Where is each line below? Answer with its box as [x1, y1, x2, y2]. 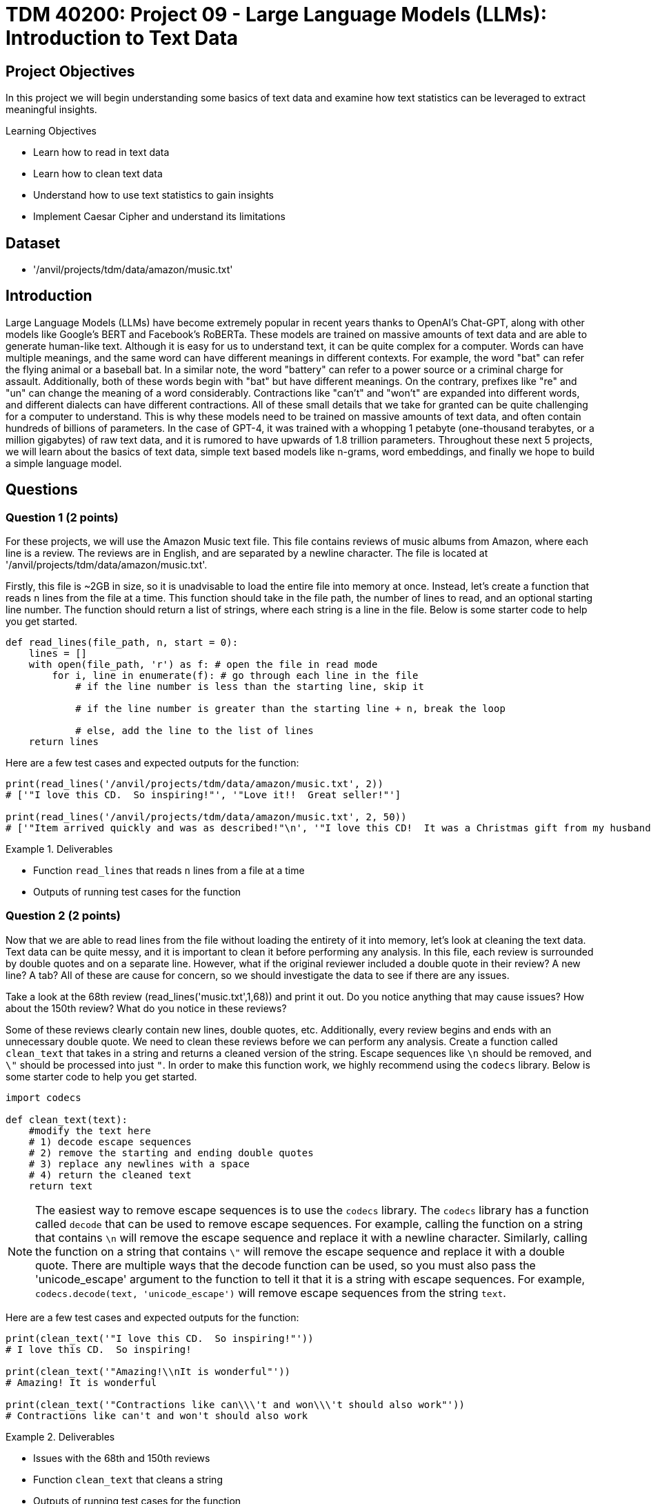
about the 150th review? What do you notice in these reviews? [6, 1002, 287, 1014]
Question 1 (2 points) [6, 510, 119, 524]
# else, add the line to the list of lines [75, 725, 314, 737]
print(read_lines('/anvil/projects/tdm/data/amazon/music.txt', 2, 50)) [6, 811, 407, 823]
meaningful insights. [6, 103, 97, 116]
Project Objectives [6, 62, 135, 80]
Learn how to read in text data [33, 146, 170, 159]
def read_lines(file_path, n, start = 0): [6, 637, 239, 649]
